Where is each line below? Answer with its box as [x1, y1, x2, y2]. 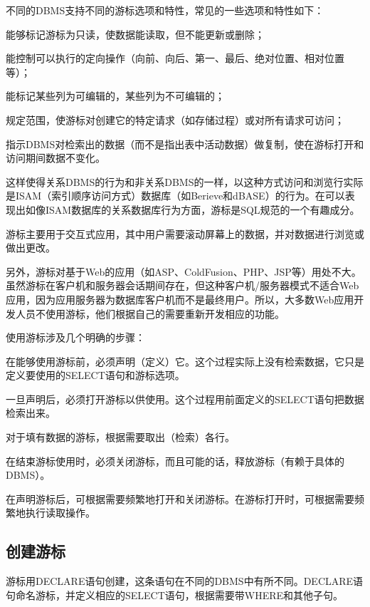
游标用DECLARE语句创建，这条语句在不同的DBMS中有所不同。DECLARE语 [6, 574, 364, 588]
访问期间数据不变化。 [6, 150, 105, 165]
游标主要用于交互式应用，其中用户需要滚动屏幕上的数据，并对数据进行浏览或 [6, 226, 364, 241]
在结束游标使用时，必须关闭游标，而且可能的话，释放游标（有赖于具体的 [6, 453, 344, 468]
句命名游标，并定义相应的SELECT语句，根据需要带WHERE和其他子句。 [6, 587, 344, 602]
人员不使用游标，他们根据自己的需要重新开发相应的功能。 [15, 306, 285, 321]
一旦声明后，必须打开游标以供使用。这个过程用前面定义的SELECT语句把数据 [6, 391, 364, 406]
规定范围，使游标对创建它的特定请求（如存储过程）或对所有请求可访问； [6, 112, 344, 127]
